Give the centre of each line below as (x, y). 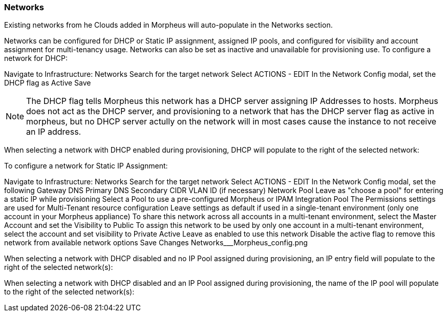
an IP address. (54, 132)
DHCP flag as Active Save (48, 83)
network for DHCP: (36, 58)
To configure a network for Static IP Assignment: (86, 166)
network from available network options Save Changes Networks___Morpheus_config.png (156, 243)
